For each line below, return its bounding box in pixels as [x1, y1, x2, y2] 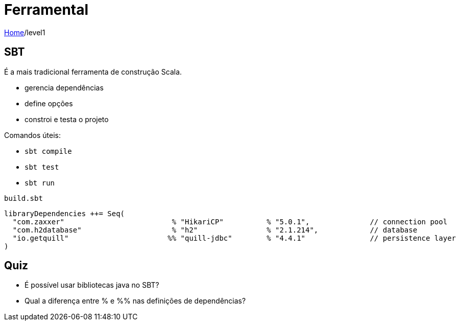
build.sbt [4, 194, 43, 202]
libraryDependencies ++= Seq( [4, 209, 125, 218]
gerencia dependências [25, 83, 104, 92]
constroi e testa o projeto [25, 114, 109, 124]
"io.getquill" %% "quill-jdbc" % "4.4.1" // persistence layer [12, 234, 456, 242]
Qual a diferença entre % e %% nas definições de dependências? [25, 296, 246, 306]
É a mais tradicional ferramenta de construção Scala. [4, 67, 182, 76]
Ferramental [4, 1, 89, 18]
